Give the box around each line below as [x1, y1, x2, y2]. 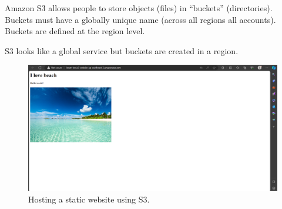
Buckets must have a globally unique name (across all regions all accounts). [5, 13, 276, 25]
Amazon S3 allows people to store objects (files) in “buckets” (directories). [5, 2, 273, 14]
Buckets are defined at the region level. [5, 25, 145, 37]
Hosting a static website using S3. [28, 193, 150, 205]
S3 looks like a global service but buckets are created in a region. [5, 44, 239, 57]
